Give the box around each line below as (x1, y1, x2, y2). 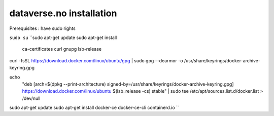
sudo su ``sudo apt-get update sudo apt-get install (9, 34, 117, 41)
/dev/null (22, 95, 41, 101)
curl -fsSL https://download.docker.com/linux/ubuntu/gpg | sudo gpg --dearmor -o (9, 57, 183, 63)
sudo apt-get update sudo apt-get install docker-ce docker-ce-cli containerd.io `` (9, 104, 180, 111)
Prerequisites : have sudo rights (9, 25, 76, 31)
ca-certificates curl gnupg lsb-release (22, 46, 101, 52)
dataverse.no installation (9, 8, 117, 19)
